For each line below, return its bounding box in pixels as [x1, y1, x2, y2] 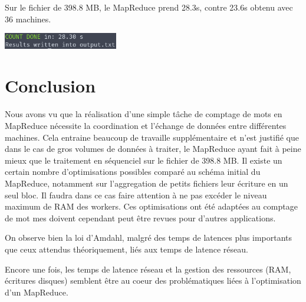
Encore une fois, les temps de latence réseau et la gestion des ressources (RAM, [5, 263, 291, 275]
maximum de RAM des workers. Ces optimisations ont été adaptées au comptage [5, 200, 298, 213]
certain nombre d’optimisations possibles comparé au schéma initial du [5, 165, 261, 178]
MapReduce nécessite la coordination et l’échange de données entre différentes [5, 119, 287, 131]
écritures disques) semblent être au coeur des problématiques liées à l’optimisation [5, 274, 301, 287]
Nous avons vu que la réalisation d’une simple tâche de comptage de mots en [5, 108, 282, 120]
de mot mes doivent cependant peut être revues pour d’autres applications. [5, 211, 276, 224]
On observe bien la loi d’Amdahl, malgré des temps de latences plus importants [5, 231, 292, 244]
